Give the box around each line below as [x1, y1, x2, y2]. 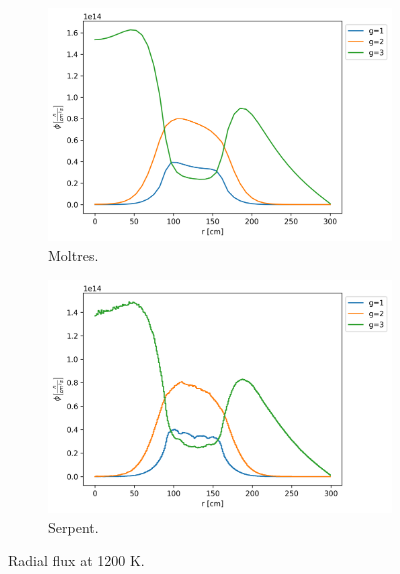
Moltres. [48, 245, 99, 266]
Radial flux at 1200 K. [8, 550, 145, 571]
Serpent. [48, 516, 99, 537]
